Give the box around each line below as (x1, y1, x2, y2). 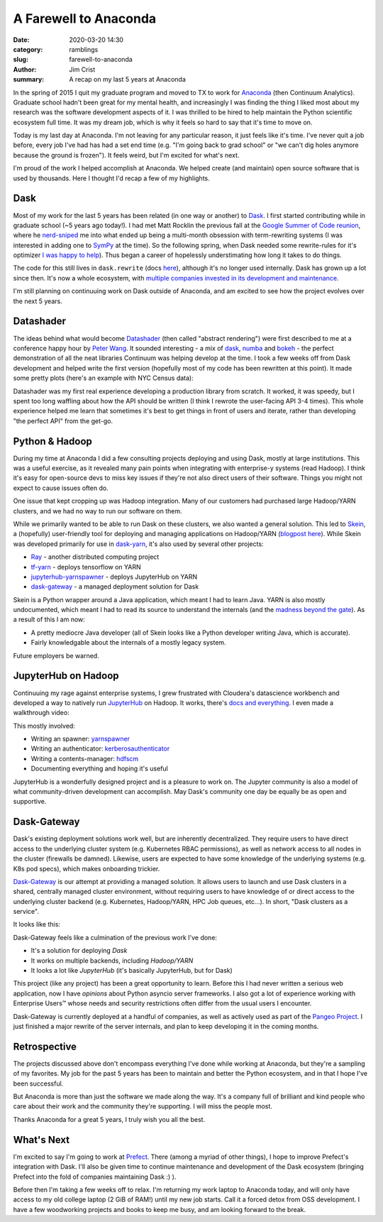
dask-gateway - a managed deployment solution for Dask (30, 582, 199, 591)
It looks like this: (13, 920, 60, 929)
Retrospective (13, 1040, 77, 1052)
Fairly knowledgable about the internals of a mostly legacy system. (30, 638, 226, 647)
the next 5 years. (13, 297, 63, 305)
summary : (13, 75, 45, 84)
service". (13, 907, 39, 916)
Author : (13, 65, 37, 74)
